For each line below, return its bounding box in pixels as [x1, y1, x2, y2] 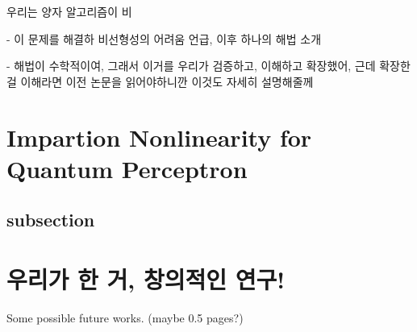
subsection [6, 207, 95, 232]
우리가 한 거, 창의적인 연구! [6, 262, 285, 295]
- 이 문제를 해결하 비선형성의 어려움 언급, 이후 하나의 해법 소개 [6, 30, 322, 47]
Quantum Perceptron [6, 151, 248, 185]
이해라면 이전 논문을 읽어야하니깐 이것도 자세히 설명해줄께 [20, 73, 314, 89]
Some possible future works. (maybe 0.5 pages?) [6, 309, 244, 326]
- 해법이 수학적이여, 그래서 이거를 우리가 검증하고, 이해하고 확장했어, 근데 [6, 57, 376, 74]
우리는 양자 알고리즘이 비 [6, 3, 132, 19]
